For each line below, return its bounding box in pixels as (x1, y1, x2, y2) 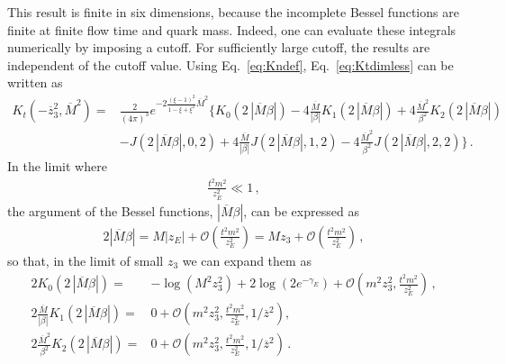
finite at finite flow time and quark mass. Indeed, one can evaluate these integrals (7, 20, 456, 39)
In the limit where (7, 157, 107, 176)
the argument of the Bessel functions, (7, 201, 213, 220)
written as (7, 73, 63, 92)
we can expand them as (182, 250, 312, 269)
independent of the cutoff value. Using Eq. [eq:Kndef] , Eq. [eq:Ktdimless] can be (7, 55, 454, 74)
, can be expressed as (243, 201, 359, 220)
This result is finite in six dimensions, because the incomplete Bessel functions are (7, 3, 459, 21)
